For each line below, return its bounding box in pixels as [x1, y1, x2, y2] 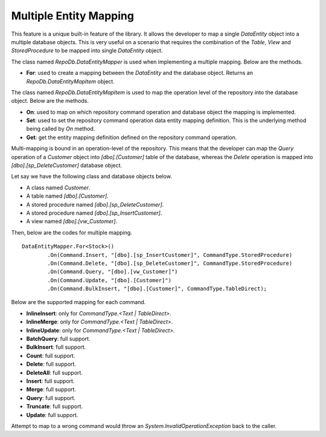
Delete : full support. [26, 360, 77, 368]
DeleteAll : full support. [26, 369, 83, 376]
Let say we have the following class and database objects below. [11, 173, 172, 180]
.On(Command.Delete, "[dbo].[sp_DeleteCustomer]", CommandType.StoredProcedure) [47, 260, 293, 267]
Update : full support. [26, 411, 78, 418]
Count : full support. [26, 352, 75, 359]
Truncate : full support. [26, 403, 83, 410]
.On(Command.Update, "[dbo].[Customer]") [47, 277, 172, 283]
